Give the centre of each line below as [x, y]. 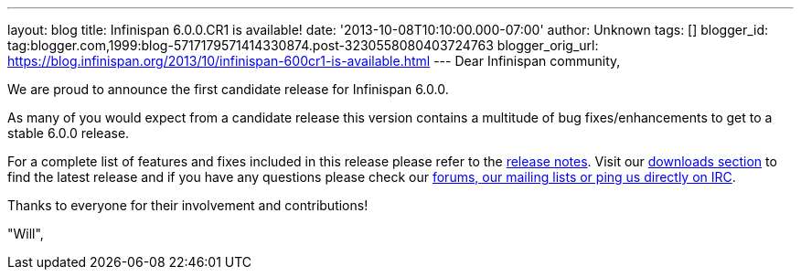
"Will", [26, 234]
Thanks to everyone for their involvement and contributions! [188, 205]
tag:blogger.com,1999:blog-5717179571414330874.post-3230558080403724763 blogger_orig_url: [303, 45]
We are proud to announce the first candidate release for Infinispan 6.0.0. [228, 89]
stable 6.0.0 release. [69, 133]
